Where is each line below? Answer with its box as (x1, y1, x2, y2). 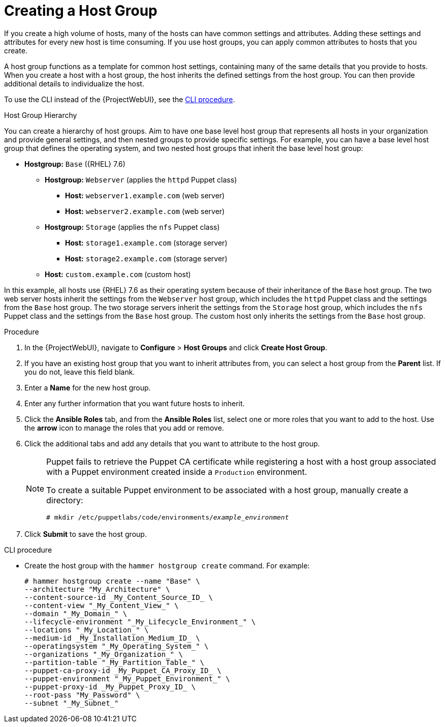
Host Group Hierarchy (4, 110, 77, 119)
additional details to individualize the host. (4, 79, 144, 88)
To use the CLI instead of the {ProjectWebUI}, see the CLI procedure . (4, 95, 235, 104)
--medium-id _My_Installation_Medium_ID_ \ (24, 633, 200, 642)
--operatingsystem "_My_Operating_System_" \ (24, 642, 209, 650)
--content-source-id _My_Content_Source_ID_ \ (24, 593, 213, 601)
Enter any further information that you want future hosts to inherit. (24, 399, 245, 408)
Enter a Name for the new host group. (24, 383, 151, 392)
